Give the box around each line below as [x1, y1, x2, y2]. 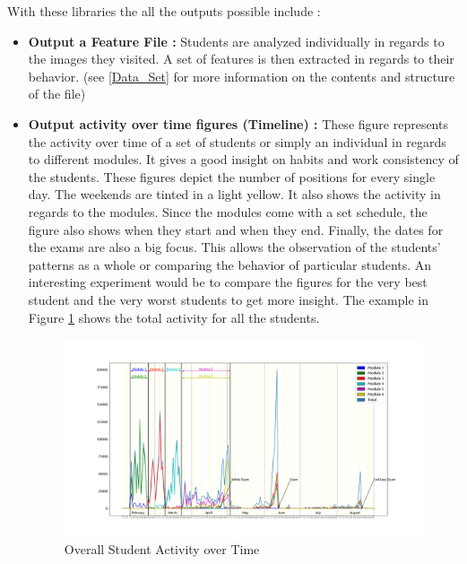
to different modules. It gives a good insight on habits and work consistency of [28, 150, 459, 169]
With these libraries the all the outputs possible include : [7, 2, 321, 20]
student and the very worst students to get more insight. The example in [28, 290, 428, 308]
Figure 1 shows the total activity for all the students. [28, 308, 320, 326]
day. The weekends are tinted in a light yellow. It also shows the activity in [28, 185, 441, 204]
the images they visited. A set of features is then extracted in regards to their [28, 49, 454, 68]
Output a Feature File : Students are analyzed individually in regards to [28, 31, 445, 50]
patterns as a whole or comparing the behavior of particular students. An [28, 255, 432, 273]
